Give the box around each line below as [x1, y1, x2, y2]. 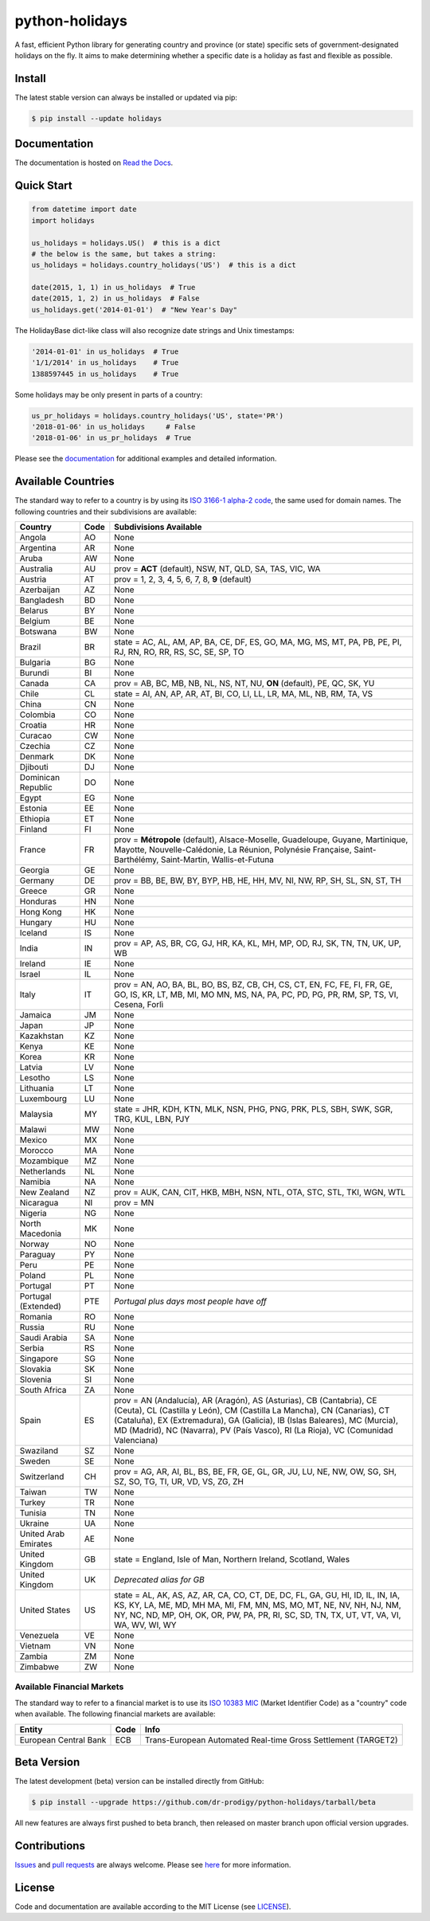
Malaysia [19, 1108, 53, 1119]
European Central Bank [19, 1734, 107, 1745]
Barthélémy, [114, 854, 159, 865]
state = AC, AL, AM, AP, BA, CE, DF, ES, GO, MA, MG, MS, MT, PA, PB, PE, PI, [114, 637, 402, 648]
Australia [19, 563, 53, 574]
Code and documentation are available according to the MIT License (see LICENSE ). [14, 1901, 291, 1911]
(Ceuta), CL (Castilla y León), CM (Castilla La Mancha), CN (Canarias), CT [114, 1405, 390, 1416]
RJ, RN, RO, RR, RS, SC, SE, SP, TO [114, 646, 244, 657]
